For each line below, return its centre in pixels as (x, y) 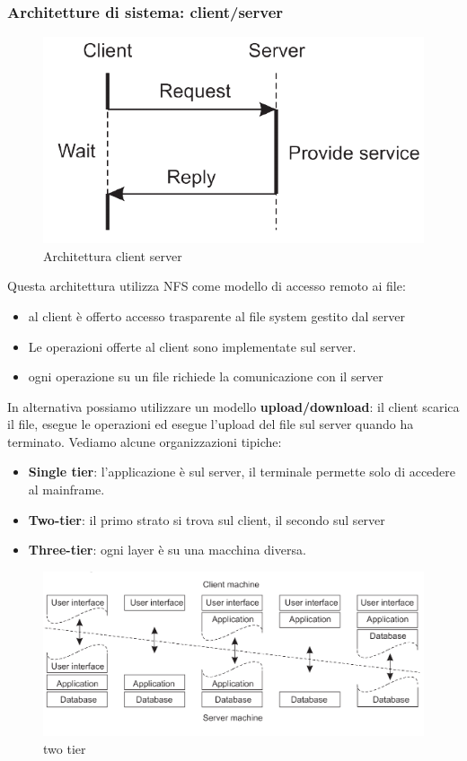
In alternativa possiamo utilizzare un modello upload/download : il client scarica (233, 406)
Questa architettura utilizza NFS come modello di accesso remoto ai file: (207, 286)
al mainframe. (66, 490)
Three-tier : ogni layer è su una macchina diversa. (167, 550)
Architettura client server (113, 255)
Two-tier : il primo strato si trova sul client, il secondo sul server (207, 519)
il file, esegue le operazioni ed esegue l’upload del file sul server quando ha (211, 424)
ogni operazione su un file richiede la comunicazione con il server (206, 376)
